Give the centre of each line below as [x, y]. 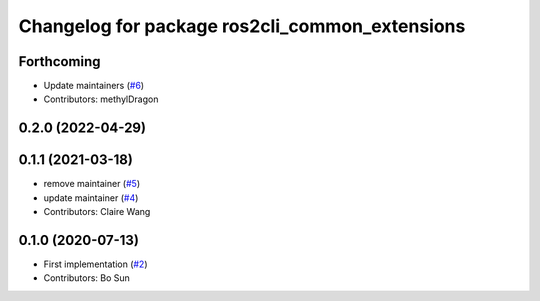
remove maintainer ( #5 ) [91, 184]
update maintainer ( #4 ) [91, 197]
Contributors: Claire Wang [97, 212]
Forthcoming [59, 61]
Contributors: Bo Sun [86, 278]
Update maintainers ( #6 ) [94, 86]
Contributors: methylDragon [101, 99]
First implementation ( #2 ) [96, 264]
